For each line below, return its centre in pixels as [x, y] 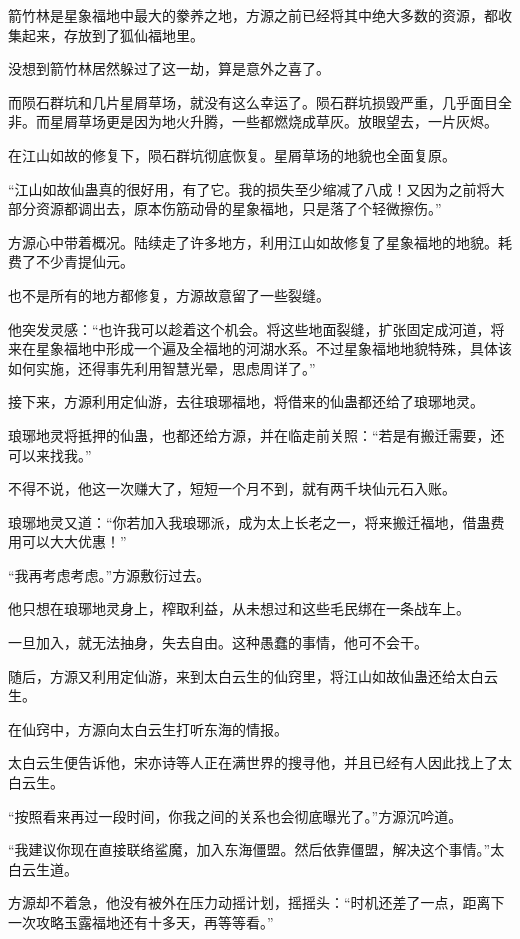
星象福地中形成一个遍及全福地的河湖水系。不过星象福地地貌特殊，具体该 [273, 348]
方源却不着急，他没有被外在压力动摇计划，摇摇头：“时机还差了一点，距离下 [256, 902]
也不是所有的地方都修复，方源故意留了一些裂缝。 [169, 294]
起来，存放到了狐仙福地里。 [112, 34]
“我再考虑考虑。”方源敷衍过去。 [109, 574]
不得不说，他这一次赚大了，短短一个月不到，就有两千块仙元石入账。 [232, 488]
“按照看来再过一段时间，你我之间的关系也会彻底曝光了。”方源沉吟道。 [235, 815]
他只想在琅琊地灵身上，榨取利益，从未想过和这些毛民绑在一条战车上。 [239, 608]
